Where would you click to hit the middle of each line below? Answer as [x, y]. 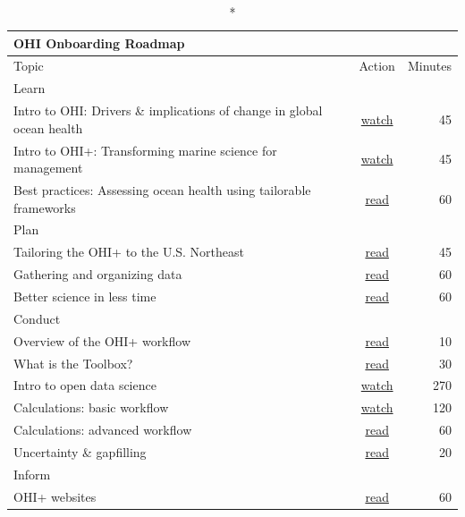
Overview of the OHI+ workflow [102, 340]
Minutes [429, 66]
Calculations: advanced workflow [103, 430]
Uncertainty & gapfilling [80, 451]
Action [377, 66]
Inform [32, 474]
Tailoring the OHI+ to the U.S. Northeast [129, 252]
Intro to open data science [85, 385]
